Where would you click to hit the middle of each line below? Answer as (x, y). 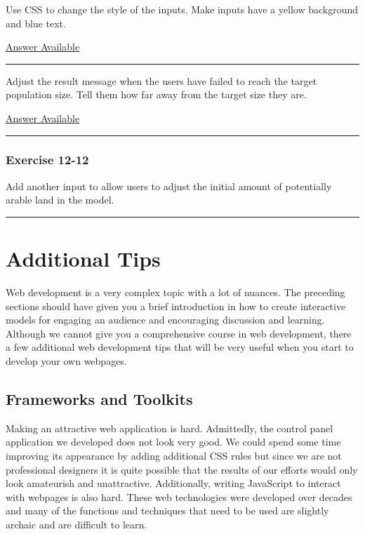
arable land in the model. (60, 200)
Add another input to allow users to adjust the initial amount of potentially (169, 186)
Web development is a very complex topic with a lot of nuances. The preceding (175, 292)
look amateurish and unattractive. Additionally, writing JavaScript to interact (173, 483)
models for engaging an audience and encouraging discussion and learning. (165, 320)
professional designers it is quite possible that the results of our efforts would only (182, 469)
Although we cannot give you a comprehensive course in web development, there (179, 333)
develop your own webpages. (66, 361)
